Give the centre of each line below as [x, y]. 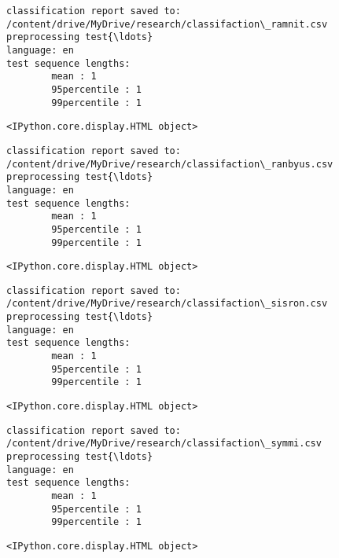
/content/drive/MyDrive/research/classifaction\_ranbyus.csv [170, 164]
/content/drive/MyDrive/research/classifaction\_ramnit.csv [167, 24]
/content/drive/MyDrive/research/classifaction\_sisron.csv [167, 304]
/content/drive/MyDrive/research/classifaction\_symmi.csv [164, 444]
